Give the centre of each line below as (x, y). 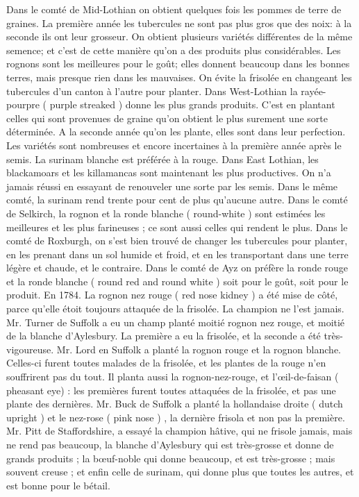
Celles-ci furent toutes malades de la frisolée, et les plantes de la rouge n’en (166, 363)
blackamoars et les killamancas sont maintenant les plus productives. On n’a (169, 172)
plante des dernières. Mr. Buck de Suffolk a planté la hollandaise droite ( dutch (175, 404)
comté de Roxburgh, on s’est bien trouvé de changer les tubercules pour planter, (177, 241)
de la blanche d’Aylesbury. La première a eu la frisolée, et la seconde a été (164, 336)
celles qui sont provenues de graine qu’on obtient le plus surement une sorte (167, 118)
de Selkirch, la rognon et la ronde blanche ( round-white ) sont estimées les (166, 213)
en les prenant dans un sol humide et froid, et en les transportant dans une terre (177, 254)
